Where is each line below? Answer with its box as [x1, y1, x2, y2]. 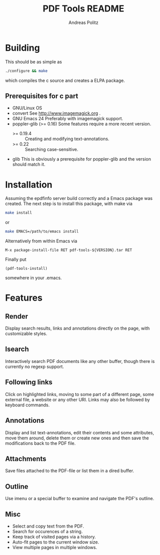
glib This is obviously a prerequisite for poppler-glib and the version [12, 156, 152, 162]
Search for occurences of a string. [12, 528, 83, 534]
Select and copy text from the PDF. [12, 523, 84, 529]
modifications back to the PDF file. [5, 440, 76, 446]
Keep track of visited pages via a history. [12, 534, 96, 540]
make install [5, 210, 32, 215]
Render [5, 312, 28, 321]
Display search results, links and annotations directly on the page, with [5, 325, 150, 332]
